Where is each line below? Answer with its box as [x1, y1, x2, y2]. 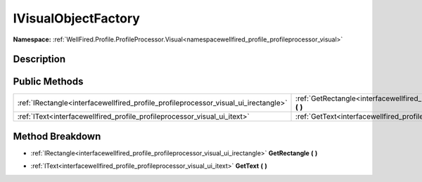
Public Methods [13, 76, 84, 88]
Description [13, 53, 66, 65]
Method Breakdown [13, 130, 101, 142]
